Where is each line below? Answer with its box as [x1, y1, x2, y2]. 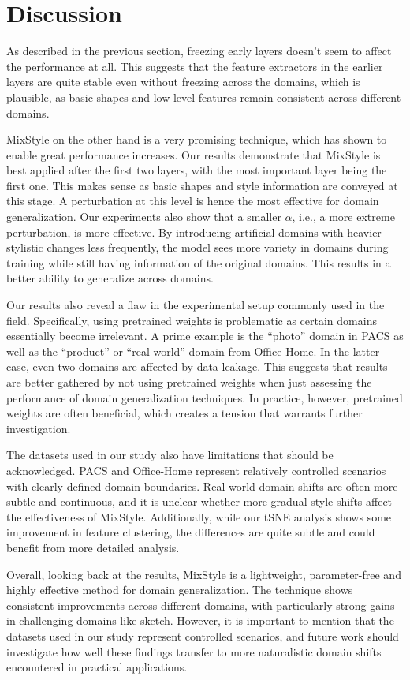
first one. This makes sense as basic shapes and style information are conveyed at [6, 177, 398, 193]
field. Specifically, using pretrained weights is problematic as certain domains [6, 312, 377, 328]
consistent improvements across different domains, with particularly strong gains [6, 596, 395, 613]
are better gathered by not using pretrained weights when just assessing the [6, 374, 372, 390]
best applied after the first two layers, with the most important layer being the [6, 162, 387, 178]
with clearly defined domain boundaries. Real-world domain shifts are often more [6, 477, 398, 494]
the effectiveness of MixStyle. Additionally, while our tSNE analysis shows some [6, 508, 392, 525]
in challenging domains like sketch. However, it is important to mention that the [6, 612, 394, 629]
